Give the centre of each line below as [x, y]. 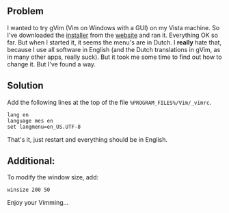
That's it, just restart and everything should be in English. [87, 139]
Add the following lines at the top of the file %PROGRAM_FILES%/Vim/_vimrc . [109, 102]
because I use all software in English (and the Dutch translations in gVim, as [114, 49]
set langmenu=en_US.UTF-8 [44, 127]
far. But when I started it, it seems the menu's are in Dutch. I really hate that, [114, 42]
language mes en [30, 121]
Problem [26, 11]
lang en [18, 115]
